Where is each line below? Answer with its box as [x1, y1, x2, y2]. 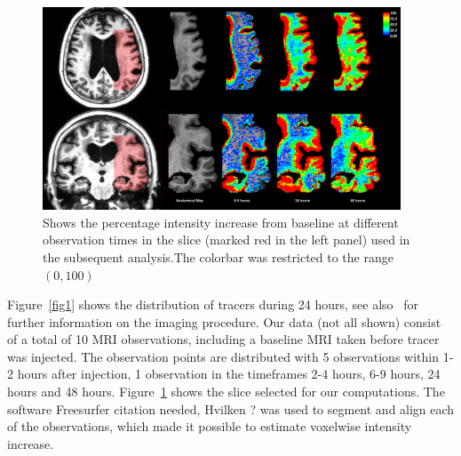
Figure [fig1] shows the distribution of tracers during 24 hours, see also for [7, 295, 419, 314]
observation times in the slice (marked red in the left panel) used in [43, 230, 410, 249]
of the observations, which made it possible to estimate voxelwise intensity [7, 417, 412, 436]
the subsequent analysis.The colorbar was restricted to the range [43, 247, 393, 266]
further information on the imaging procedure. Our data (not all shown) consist [7, 312, 441, 331]
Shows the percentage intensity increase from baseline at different [43, 212, 399, 231]
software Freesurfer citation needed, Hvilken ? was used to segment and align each [7, 399, 455, 418]
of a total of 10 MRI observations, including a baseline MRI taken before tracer [7, 330, 440, 348]
